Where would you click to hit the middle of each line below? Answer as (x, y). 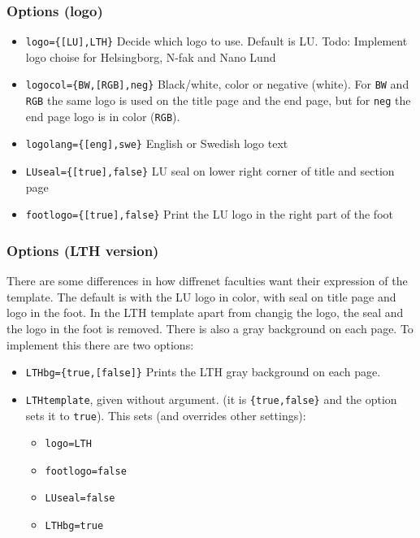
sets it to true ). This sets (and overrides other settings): (166, 415)
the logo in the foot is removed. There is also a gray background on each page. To (210, 328)
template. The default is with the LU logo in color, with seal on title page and (201, 296)
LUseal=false (80, 499)
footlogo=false (86, 471)
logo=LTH (68, 444)
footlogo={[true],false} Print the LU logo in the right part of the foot (209, 214)
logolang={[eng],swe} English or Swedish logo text (157, 143)
